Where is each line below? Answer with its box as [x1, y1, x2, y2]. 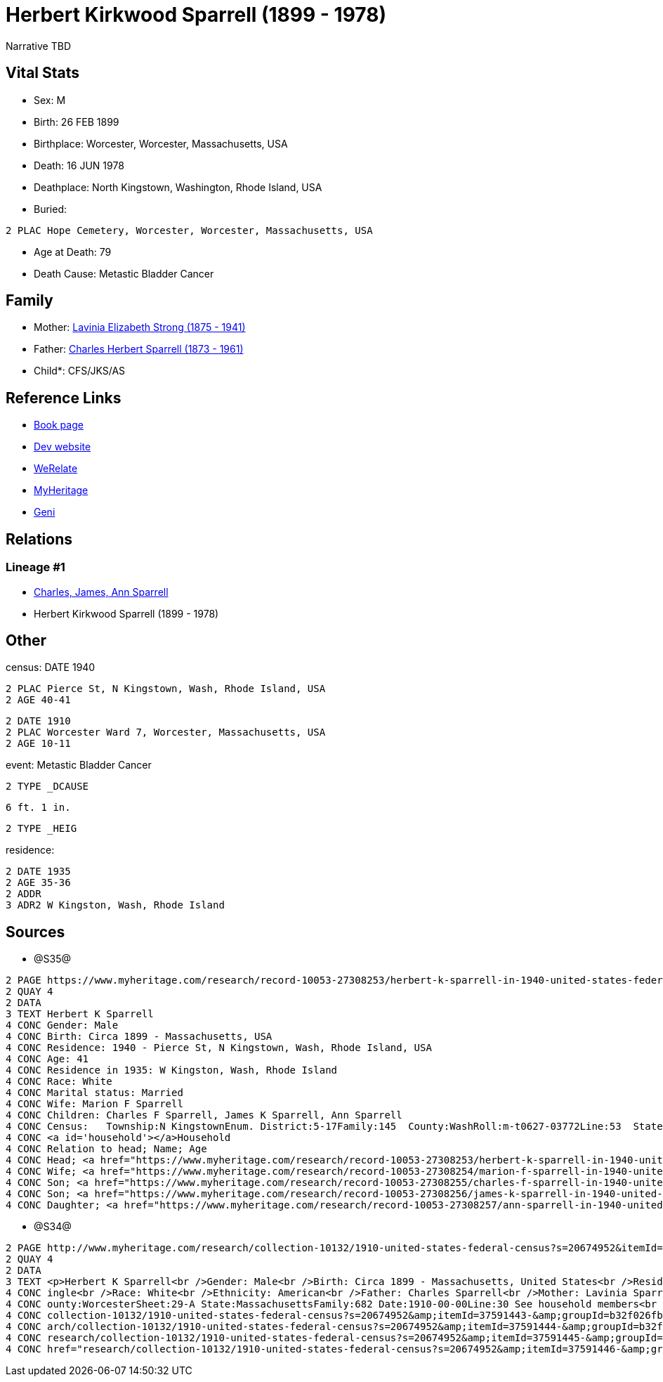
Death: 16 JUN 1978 [34, 159, 124, 171]
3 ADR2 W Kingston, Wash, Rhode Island [6, 899, 225, 911]
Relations [6, 530, 73, 548]
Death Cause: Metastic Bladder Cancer [34, 267, 214, 280]
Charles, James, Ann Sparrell [34, 585, 169, 598]
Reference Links [6, 389, 122, 407]
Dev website [34, 441, 91, 453]
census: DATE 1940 [6, 661, 96, 674]
